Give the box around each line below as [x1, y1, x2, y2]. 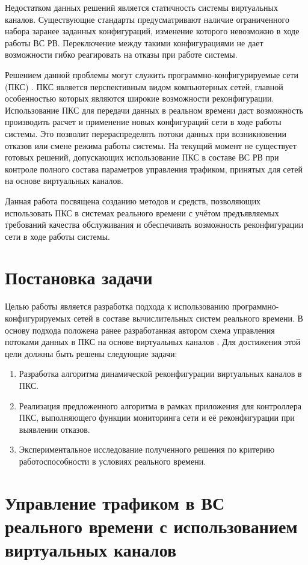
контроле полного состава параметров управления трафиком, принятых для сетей [5, 162, 303, 175]
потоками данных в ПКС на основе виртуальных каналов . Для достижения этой [5, 335, 301, 348]
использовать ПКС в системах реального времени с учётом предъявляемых [5, 206, 279, 219]
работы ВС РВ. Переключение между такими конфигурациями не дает [5, 36, 263, 49]
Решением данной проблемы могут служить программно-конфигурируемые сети [5, 68, 299, 81]
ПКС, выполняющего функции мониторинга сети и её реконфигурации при [19, 411, 295, 424]
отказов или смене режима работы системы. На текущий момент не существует [5, 139, 297, 151]
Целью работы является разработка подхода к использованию [5, 300, 230, 313]
